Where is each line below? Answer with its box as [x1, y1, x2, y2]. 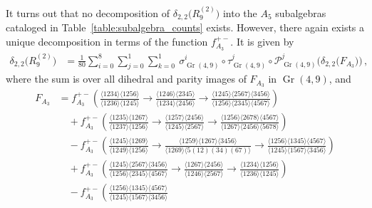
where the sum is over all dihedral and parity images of [6, 71, 247, 86]
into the [222, 5, 257, 20]
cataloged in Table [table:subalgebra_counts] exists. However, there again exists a [6, 20, 365, 35]
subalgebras [275, 5, 326, 20]
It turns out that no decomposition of [6, 5, 170, 20]
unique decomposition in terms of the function [6, 33, 208, 48]
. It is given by [230, 33, 294, 48]
